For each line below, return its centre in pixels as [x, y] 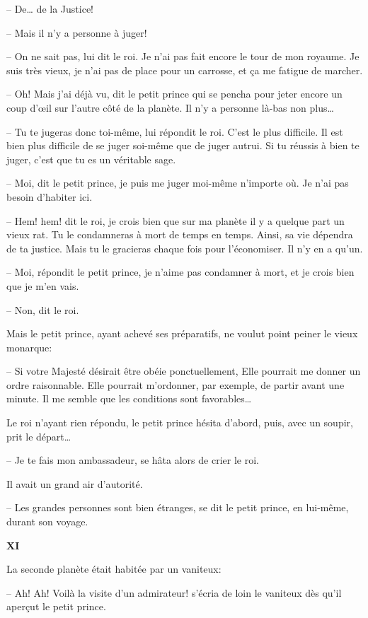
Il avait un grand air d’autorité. [75, 483]
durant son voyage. [47, 521]
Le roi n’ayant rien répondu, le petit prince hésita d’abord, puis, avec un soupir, [180, 422]
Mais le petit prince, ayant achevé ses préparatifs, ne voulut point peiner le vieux [182, 333]
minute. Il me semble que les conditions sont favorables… [129, 398]
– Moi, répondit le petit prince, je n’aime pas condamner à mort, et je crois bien [180, 272]
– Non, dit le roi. [43, 309]
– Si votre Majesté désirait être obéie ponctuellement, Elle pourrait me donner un [184, 371]
